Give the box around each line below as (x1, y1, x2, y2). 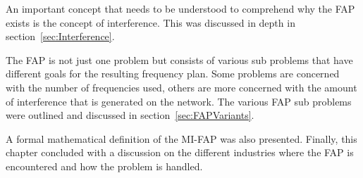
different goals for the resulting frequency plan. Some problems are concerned (6, 66, 340, 81)
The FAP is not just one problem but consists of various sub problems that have (6, 52, 353, 67)
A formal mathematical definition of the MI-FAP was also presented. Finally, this (6, 131, 357, 146)
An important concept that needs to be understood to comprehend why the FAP (6, 1, 355, 15)
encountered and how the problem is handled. (6, 158, 203, 173)
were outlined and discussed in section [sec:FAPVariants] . (6, 108, 254, 122)
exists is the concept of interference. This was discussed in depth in (6, 15, 295, 30)
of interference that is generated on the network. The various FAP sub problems (6, 94, 352, 108)
